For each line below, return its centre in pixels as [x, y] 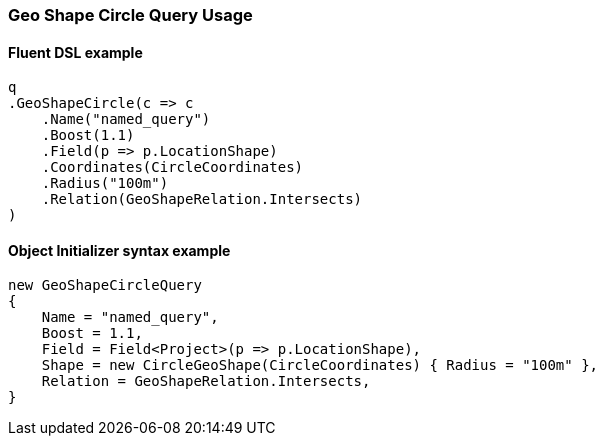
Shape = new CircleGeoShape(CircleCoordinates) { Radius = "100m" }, [320, 365]
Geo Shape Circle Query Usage [130, 15]
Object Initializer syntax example [119, 250]
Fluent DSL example [75, 52]
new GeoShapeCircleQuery [105, 285]
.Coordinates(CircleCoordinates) [172, 167]
